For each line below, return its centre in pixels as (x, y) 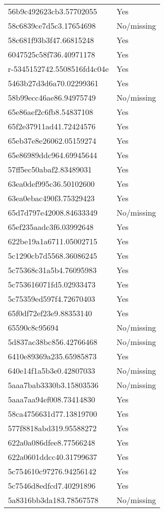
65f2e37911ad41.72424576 (52, 126)
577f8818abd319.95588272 (52, 428)
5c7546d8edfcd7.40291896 (52, 485)
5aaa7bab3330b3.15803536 (53, 385)
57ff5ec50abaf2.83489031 (50, 169)
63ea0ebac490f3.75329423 (51, 198)
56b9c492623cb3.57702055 (53, 11)
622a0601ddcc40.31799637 (53, 457)
